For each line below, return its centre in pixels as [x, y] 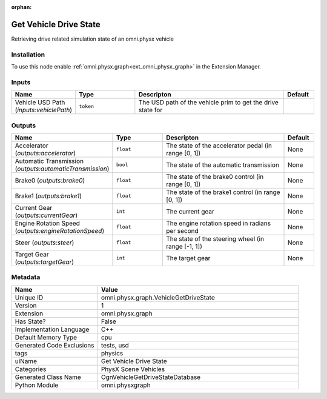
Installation [28, 55]
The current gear [190, 211]
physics [112, 353]
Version [26, 305]
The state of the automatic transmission [223, 165]
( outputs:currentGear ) [46, 215]
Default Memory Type [46, 337]
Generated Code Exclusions [54, 345]
